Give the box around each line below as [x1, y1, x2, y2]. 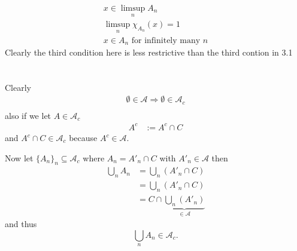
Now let [5, 151, 34, 164]
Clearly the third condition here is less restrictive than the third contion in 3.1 [5, 45, 293, 58]
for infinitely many [131, 36, 201, 45]
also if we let [5, 109, 51, 121]
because [69, 131, 98, 143]
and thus [5, 218, 37, 230]
